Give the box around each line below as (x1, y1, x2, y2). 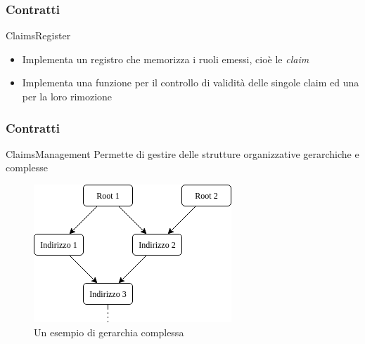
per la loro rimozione (22, 89, 113, 103)
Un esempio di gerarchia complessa (34, 324, 184, 339)
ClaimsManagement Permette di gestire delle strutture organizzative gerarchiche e (6, 146, 359, 161)
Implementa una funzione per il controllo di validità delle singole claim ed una (22, 75, 359, 90)
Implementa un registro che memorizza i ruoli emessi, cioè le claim (22, 51, 309, 66)
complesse (6, 160, 49, 175)
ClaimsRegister (6, 28, 71, 43)
